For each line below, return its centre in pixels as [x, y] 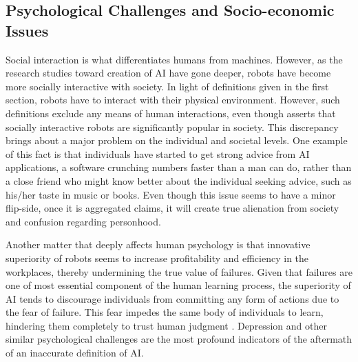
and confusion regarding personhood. [83, 221]
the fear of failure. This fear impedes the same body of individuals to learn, [165, 312]
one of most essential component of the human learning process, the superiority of [178, 285]
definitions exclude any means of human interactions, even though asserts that [171, 113]
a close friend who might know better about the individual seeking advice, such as [179, 180]
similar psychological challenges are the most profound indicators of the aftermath [179, 339]
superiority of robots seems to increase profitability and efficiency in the [157, 258]
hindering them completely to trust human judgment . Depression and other [166, 325]
